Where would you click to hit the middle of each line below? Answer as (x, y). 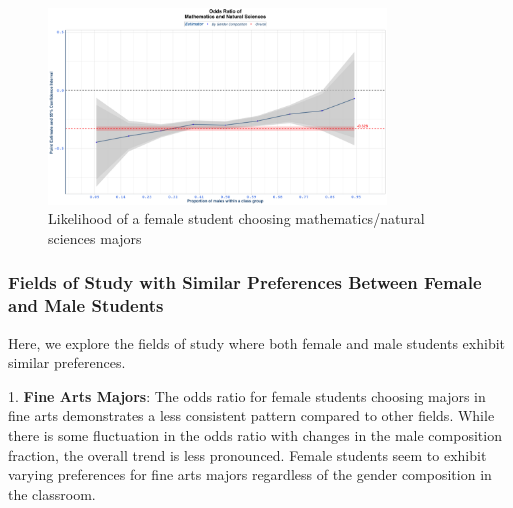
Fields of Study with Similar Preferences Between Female (245, 282)
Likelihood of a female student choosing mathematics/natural (236, 218)
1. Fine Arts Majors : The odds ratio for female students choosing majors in (247, 395)
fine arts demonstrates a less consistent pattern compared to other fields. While (251, 415)
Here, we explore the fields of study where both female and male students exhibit (257, 342)
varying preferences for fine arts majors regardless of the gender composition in (250, 474)
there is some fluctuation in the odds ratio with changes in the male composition (255, 435)
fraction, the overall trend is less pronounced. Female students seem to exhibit (247, 454)
